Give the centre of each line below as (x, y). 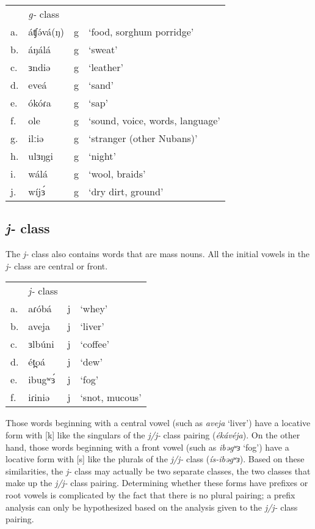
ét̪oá (37, 362)
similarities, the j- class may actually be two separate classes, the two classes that (158, 471)
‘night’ (102, 156)
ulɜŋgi (41, 156)
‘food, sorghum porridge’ (141, 32)
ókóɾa (40, 103)
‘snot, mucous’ (111, 397)
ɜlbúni (41, 344)
